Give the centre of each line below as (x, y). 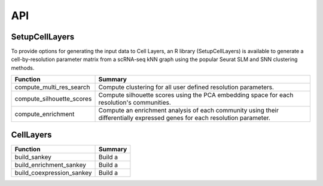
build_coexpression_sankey (53, 172)
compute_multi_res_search (52, 87)
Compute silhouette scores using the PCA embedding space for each (196, 95)
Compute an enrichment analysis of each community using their (189, 111)
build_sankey (33, 157)
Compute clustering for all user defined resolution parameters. (186, 87)
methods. (23, 68)
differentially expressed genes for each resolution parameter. (184, 118)
